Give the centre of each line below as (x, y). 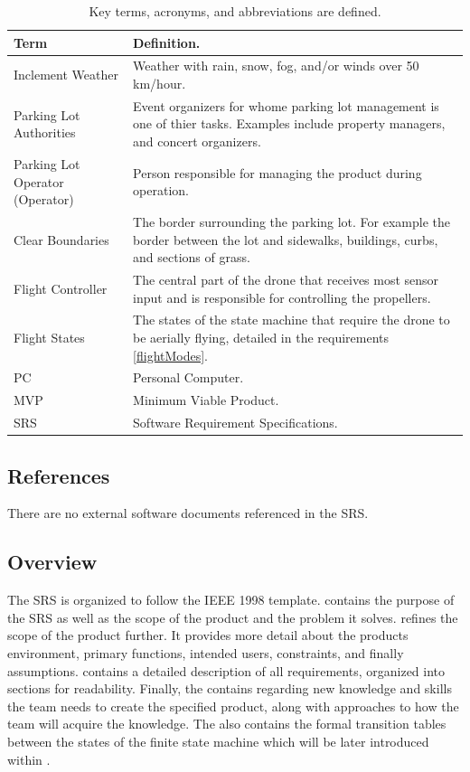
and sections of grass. (192, 257)
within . (29, 759)
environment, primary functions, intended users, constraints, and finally (206, 653)
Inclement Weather (66, 75)
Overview (52, 562)
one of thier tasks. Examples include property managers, (289, 123)
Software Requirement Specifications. (235, 423)
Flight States (49, 337)
